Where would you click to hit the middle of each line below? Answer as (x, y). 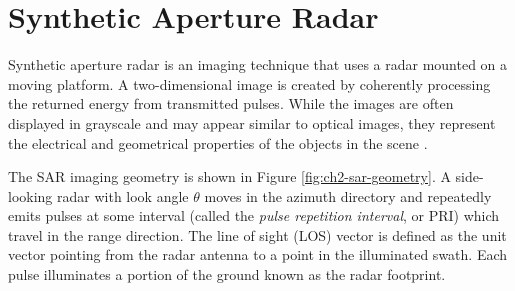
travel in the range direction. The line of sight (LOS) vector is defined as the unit (257, 234)
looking (30, 195)
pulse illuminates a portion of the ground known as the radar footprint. (227, 274)
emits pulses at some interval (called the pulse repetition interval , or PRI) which (254, 215)
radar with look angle (123, 195)
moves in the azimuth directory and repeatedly (348, 195)
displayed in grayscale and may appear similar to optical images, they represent (252, 122)
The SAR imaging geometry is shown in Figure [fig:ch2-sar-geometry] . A (229, 176)
